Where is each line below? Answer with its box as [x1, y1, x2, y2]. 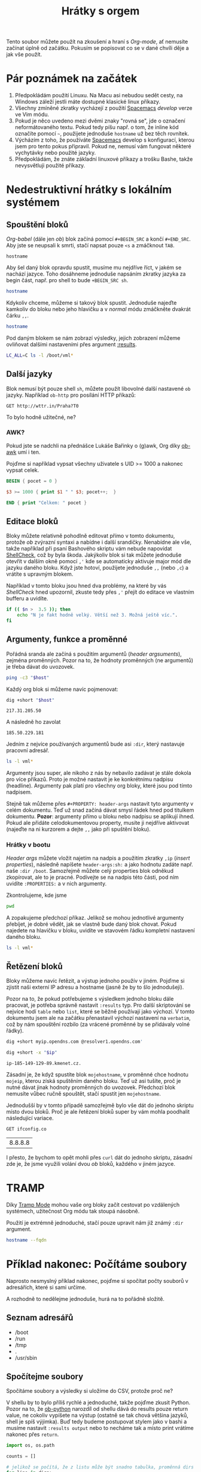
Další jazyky [6, 369, 53, 379]
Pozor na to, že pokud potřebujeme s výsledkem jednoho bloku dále [6, 995, 174, 1003]
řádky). [6, 1027, 24, 1034]
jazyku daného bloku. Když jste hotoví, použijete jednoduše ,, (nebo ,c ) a [6, 564, 188, 572]
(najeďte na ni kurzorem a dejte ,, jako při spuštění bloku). [6, 825, 151, 833]
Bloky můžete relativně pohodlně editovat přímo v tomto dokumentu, [6, 532, 175, 540]
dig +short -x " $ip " [6, 1049, 58, 1056]
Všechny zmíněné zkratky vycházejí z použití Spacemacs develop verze [14, 104, 193, 112]
